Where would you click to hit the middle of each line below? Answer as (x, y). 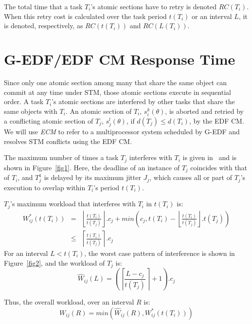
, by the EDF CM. (216, 120)
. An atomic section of (99, 111)
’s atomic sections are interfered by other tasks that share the (143, 101)
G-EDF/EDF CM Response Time (120, 59)
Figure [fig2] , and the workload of (54, 262)
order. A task (24, 101)
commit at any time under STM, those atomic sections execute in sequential (117, 92)
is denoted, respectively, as (44, 26)
